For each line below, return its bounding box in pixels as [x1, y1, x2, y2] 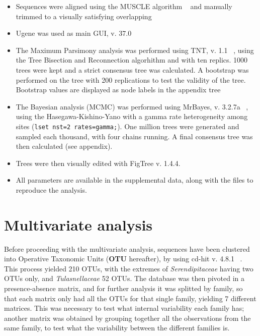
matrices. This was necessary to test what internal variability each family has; [4, 303, 244, 313]
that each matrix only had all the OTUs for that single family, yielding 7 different [4, 293, 256, 303]
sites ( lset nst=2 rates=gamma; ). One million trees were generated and [16, 121, 239, 131]
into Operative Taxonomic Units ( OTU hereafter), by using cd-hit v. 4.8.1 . [4, 253, 242, 264]
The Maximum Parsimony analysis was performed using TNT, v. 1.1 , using [16, 44, 254, 55]
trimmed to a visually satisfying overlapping [16, 11, 152, 21]
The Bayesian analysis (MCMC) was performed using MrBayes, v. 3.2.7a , [16, 101, 248, 111]
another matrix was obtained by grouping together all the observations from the [4, 312, 251, 323]
